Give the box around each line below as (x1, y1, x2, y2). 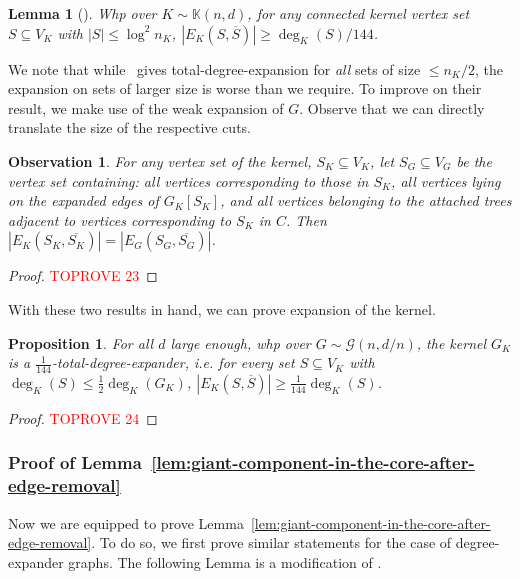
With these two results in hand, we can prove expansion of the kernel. (8, 298, 436, 319)
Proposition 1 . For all (8, 332, 154, 353)
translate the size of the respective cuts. (8, 117, 252, 138)
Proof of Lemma (8, 450, 142, 475)
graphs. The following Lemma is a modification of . (68, 551, 382, 572)
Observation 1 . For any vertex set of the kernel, (8, 150, 312, 171)
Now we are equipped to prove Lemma (8, 512, 244, 533)
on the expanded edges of (8, 190, 159, 211)
